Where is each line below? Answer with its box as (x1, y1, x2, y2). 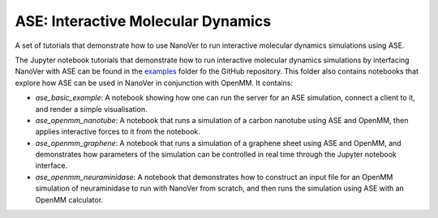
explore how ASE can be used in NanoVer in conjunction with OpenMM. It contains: (15, 78, 294, 88)
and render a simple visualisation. (35, 104, 148, 113)
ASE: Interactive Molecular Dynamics (15, 12, 272, 30)
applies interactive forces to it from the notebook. (35, 126, 200, 137)
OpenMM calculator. (35, 194, 104, 204)
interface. (35, 160, 68, 170)
